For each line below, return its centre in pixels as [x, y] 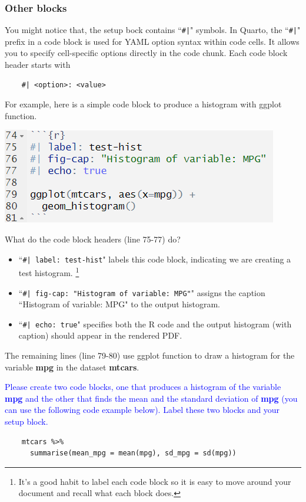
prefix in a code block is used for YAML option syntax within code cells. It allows [152, 41]
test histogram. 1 [49, 272]
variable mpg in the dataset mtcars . [72, 367]
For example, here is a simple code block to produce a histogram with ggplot [143, 104]
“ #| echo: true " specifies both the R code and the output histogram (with [155, 324]
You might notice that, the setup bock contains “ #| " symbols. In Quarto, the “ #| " [153, 30]
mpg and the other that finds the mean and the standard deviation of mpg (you [151, 398]
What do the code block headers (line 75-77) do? [93, 239]
